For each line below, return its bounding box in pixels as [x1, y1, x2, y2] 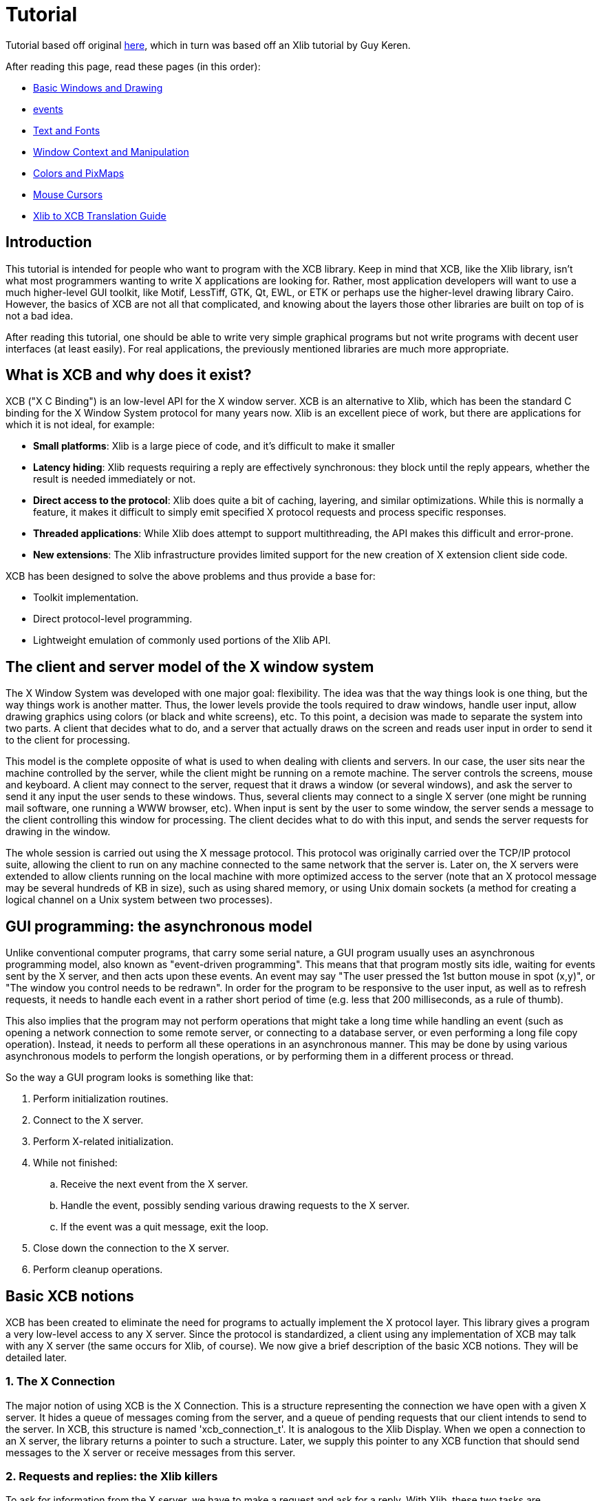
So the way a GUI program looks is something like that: [6, 1071, 254, 1084]
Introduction [6, 233, 92, 251]
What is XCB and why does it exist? [6, 366, 252, 384]
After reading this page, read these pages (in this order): [6, 60, 261, 72]
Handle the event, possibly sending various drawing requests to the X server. [61, 1199, 410, 1212]
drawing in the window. [6, 826, 111, 838]
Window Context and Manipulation [33, 145, 189, 158]
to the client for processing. [6, 734, 131, 746]
